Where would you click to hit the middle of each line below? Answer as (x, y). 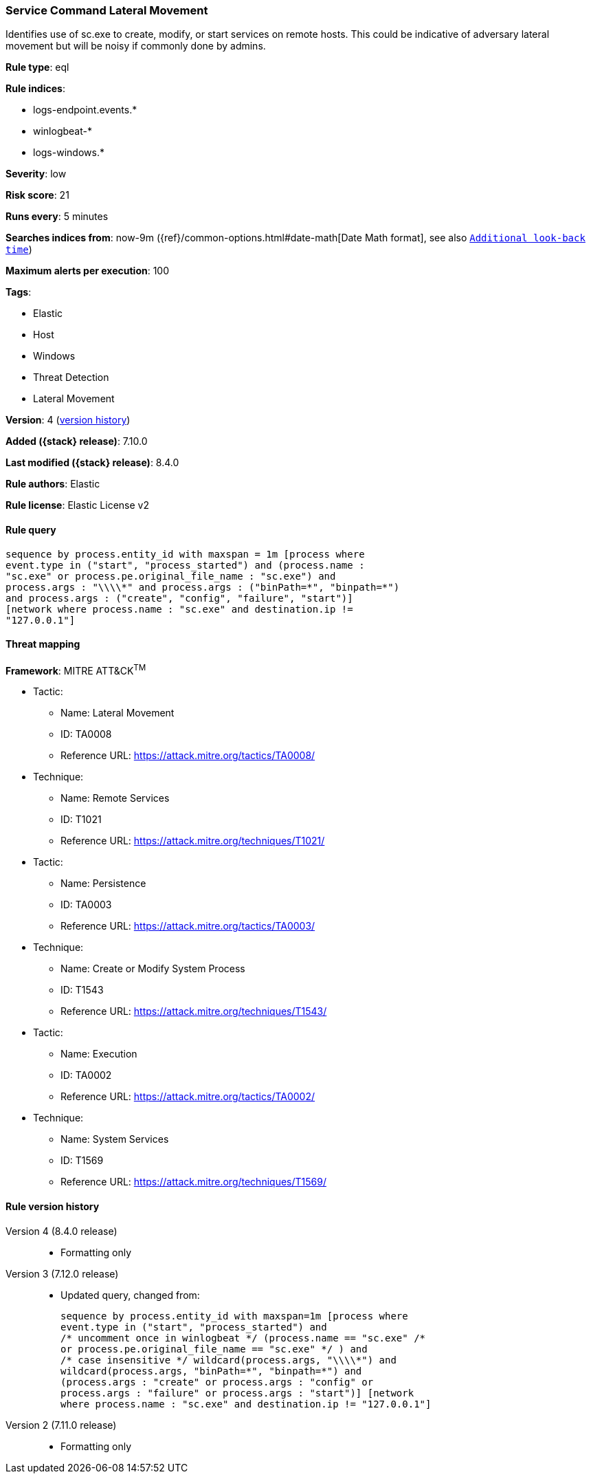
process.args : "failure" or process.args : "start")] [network (237, 1393)
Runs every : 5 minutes (57, 217)
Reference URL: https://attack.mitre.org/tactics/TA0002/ (188, 1097)
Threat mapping (43, 644)
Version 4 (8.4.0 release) (62, 1231)
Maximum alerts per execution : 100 (88, 271)
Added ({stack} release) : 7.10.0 (77, 441)
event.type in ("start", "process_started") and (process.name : (185, 565)
